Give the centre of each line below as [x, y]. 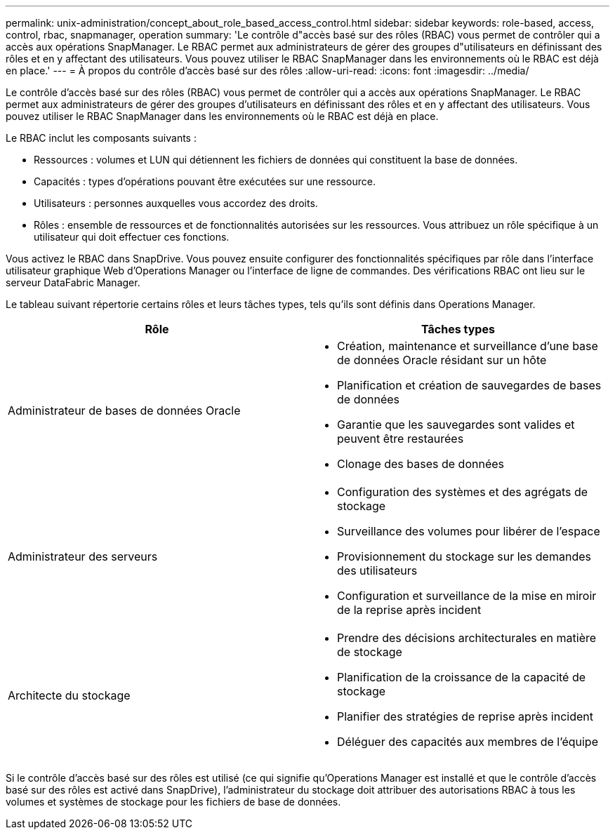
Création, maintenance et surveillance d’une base [468, 346]
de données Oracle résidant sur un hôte [442, 360]
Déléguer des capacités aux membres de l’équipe [468, 742]
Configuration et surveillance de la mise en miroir [467, 596]
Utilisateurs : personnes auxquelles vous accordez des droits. [176, 203]
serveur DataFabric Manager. [73, 282]
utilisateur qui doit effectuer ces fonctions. [132, 237]
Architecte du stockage [69, 695]
